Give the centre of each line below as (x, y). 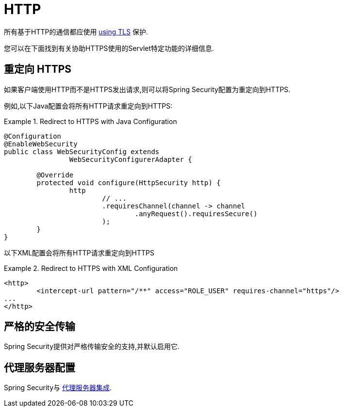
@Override (55, 175)
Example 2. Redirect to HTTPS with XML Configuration (91, 268)
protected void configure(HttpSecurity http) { (129, 182)
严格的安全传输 (40, 327)
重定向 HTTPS (38, 69)
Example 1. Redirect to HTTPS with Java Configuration (90, 121)
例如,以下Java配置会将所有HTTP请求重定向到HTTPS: (88, 106)
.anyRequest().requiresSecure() (196, 213)
